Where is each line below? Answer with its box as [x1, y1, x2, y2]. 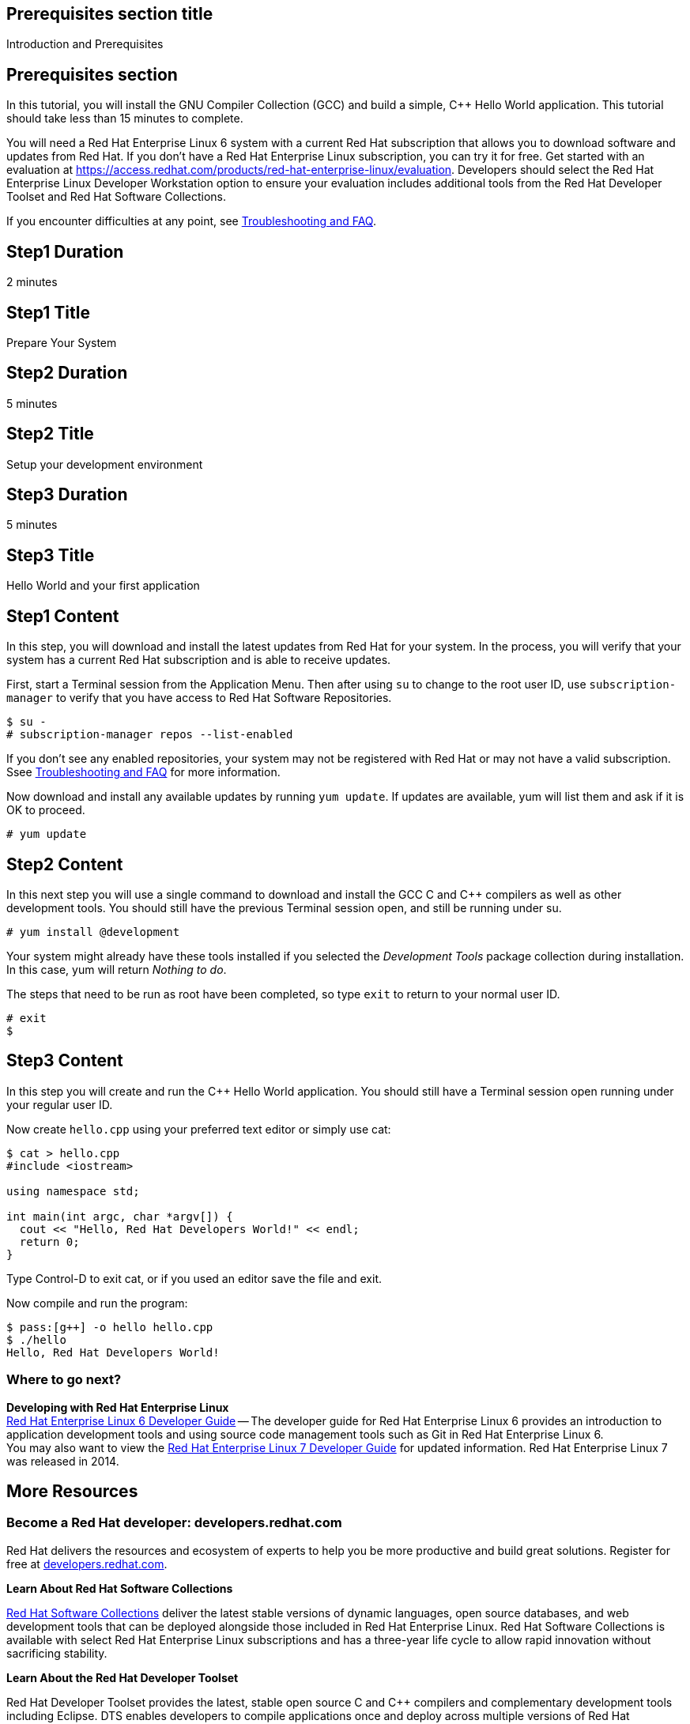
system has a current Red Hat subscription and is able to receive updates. [6, 653, 391, 667]
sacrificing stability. [6, 1646, 107, 1660]
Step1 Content [6, 605, 119, 626]
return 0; [19, 1235, 80, 1248]
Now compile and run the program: [6, 1296, 188, 1310]
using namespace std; [6, 1184, 140, 1198]
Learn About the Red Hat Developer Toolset [6, 1670, 239, 1684]
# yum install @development [6, 926, 180, 939]
